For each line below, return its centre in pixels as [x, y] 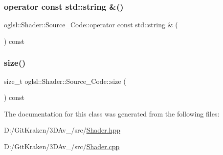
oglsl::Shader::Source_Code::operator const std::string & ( [91, 25]
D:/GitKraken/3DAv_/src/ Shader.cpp [62, 146]
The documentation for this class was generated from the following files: [112, 113]
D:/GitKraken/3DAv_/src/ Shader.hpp [62, 130]
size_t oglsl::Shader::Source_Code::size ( [65, 81]
